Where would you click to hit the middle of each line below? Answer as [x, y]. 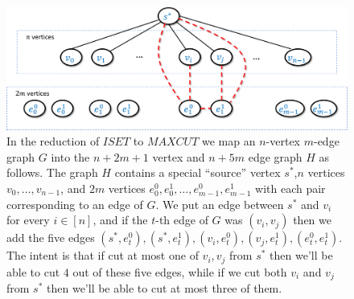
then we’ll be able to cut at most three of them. [165, 288]
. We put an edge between [220, 204]
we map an [229, 141]
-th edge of [182, 220]
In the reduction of [53, 141]
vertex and [179, 156]
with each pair [290, 188]
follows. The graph [52, 172]
